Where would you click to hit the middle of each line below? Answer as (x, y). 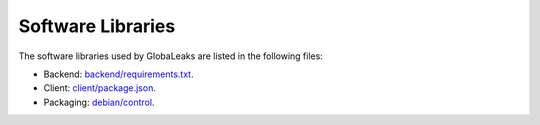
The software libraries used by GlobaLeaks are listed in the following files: (171, 56)
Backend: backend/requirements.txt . (118, 74)
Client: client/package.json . (100, 88)
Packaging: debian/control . (99, 102)
